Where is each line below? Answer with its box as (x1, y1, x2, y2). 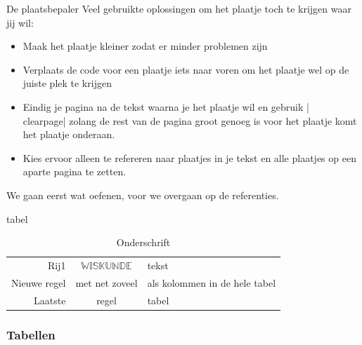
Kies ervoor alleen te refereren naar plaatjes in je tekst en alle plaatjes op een (22, 150, 356, 165)
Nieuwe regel (11, 275, 66, 290)
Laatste (34, 292, 66, 307)
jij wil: (6, 15, 34, 29)
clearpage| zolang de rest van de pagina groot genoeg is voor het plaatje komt (22, 113, 357, 128)
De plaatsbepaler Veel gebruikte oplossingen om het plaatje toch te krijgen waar (6, 1, 351, 15)
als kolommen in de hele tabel (147, 275, 276, 290)
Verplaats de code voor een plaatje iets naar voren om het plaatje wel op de (22, 62, 349, 76)
